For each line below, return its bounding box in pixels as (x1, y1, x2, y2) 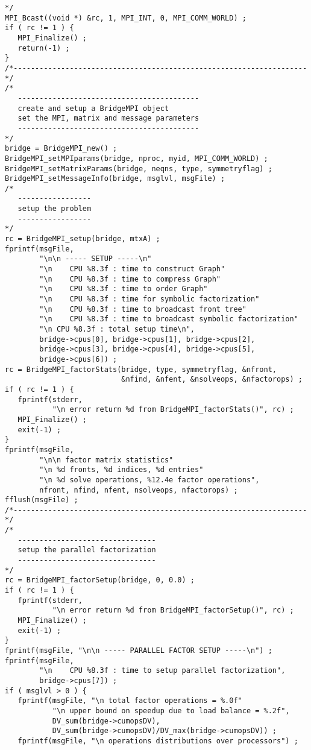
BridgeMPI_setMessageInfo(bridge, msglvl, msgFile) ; (5, 174, 225, 183)
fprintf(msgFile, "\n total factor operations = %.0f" (17, 696, 242, 705)
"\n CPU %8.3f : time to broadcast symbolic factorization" (39, 315, 298, 324)
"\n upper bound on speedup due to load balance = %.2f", (52, 706, 290, 715)
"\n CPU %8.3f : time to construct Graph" (39, 265, 225, 274)
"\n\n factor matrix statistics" (39, 455, 174, 464)
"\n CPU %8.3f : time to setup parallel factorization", (39, 666, 286, 675)
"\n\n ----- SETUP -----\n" (39, 254, 152, 263)
